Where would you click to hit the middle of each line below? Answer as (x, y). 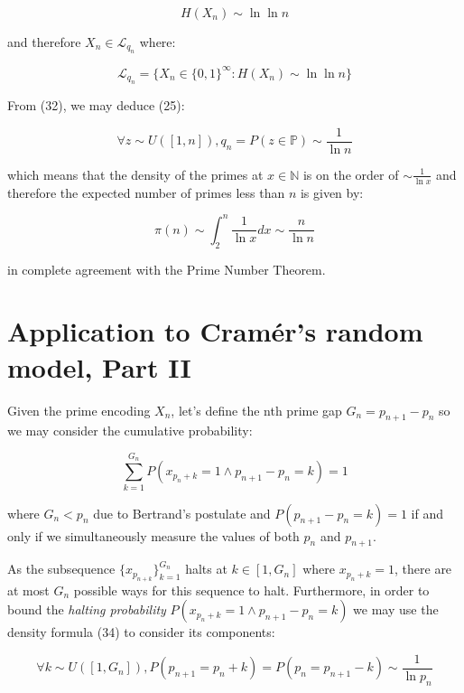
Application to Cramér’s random (215, 331)
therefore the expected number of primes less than (146, 192)
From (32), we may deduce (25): (96, 105)
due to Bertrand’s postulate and (182, 513)
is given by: (332, 192)
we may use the (396, 609)
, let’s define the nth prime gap (256, 410)
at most (28, 590)
